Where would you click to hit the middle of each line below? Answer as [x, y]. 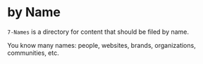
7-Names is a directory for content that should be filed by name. [98, 32]
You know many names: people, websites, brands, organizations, [101, 45]
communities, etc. [33, 53]
